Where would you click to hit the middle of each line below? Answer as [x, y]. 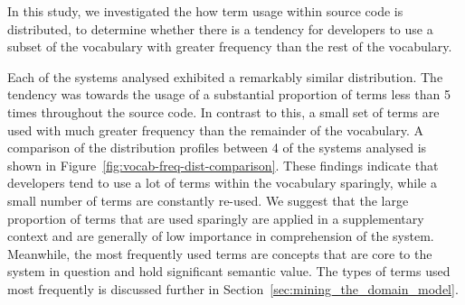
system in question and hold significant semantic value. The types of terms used [229, 271]
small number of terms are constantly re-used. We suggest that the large [208, 200]
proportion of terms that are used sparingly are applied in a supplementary [216, 218]
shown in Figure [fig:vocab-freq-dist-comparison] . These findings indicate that [223, 165]
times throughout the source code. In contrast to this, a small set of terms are [223, 111]
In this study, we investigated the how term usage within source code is [205, 11]
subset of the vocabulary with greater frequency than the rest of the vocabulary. [230, 46]
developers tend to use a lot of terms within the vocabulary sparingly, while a [222, 183]
